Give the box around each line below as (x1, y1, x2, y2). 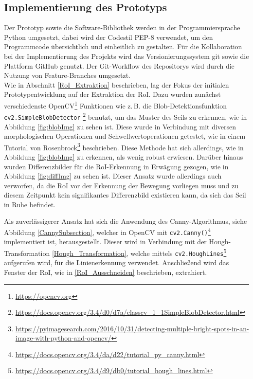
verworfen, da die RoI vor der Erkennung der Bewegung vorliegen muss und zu (4, 180, 239, 190)
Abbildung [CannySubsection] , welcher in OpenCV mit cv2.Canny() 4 (4, 226, 211, 237)
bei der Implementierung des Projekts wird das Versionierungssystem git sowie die (4, 51, 249, 61)
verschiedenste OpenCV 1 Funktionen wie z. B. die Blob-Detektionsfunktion (4, 99, 227, 110)
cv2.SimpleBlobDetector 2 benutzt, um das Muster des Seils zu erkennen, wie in (4, 110, 247, 122)
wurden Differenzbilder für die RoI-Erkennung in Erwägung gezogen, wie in (4, 161, 229, 171)
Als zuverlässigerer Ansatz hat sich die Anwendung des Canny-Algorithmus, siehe (4, 216, 247, 226)
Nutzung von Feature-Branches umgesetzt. (4, 70, 130, 80)
